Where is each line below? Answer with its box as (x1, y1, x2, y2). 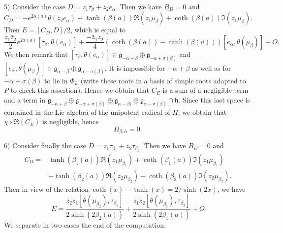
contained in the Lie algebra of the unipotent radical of (4, 106, 170, 117)
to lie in (44, 75, 68, 85)
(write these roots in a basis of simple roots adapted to (80, 75, 246, 85)
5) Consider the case (4, 1, 65, 11)
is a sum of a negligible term (162, 85, 249, 95)
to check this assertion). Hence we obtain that (10, 85, 150, 95)
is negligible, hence (42, 116, 99, 127)
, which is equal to (70, 25, 126, 35)
